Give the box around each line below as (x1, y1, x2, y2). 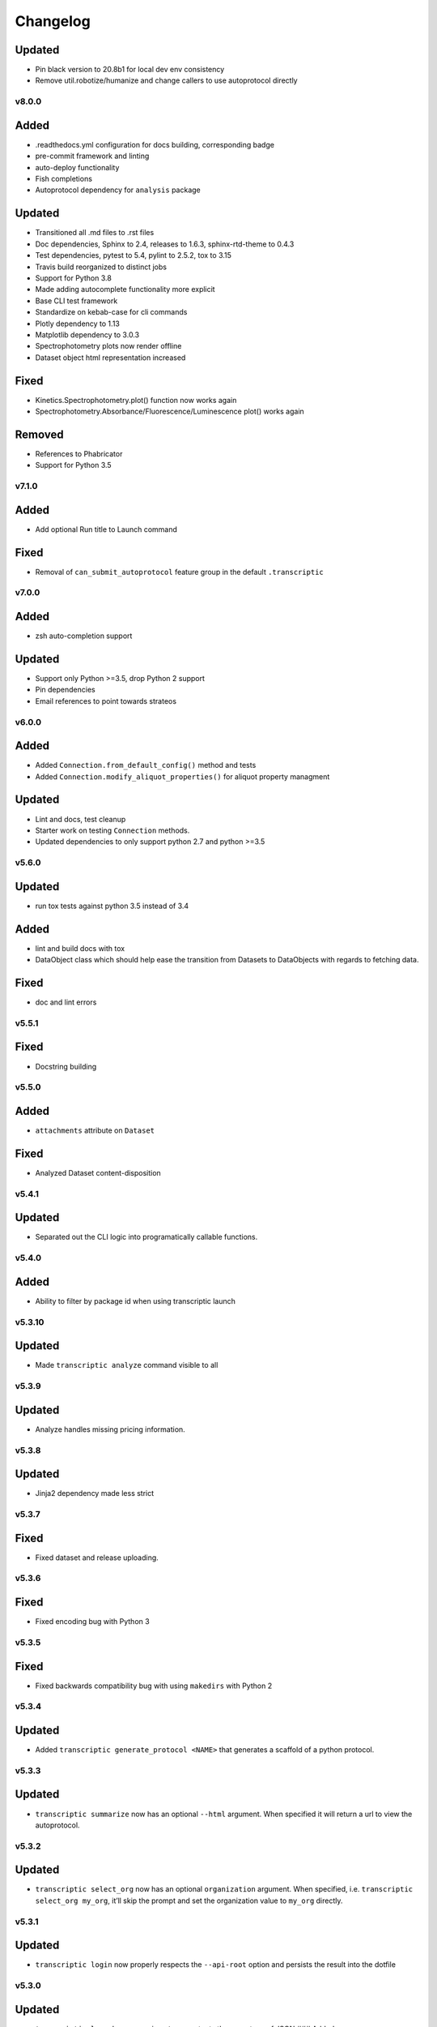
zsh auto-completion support (35, 631, 133, 641)
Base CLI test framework (35, 296, 118, 306)
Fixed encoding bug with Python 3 (35, 1617, 150, 1626)
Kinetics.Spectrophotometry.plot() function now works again (35, 395, 237, 405)
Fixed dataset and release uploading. (35, 1553, 159, 1562)
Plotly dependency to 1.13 (35, 319, 121, 328)
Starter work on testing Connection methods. (35, 825, 190, 835)
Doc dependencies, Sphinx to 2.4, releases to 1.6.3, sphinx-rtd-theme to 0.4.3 (35, 239, 295, 249)
